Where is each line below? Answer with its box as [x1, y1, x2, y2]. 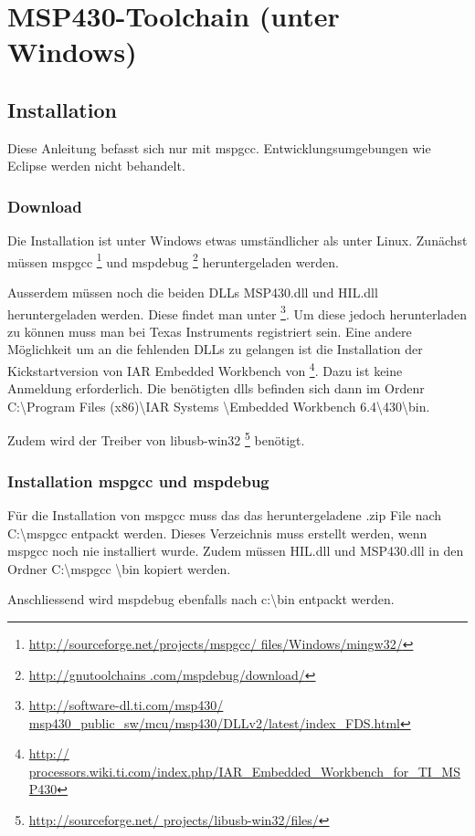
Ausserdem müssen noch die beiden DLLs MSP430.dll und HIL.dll [7, 283, 378, 302]
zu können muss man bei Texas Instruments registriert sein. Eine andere [7, 321, 412, 340]
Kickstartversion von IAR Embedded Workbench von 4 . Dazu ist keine [7, 359, 403, 380]
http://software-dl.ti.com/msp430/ [28, 695, 224, 715]
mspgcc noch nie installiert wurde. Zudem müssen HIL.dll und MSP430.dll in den [7, 541, 464, 560]
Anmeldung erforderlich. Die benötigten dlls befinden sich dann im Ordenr [7, 379, 425, 398]
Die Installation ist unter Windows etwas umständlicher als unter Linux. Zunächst [7, 231, 468, 250]
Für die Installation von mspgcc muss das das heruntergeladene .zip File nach [7, 505, 442, 524]
